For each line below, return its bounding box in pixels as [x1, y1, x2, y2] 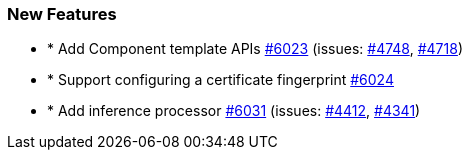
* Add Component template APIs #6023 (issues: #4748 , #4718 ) [47, 40, 464, 58]
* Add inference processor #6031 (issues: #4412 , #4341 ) [47, 102, 421, 120]
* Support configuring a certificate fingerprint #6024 [47, 71, 394, 89]
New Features [7, 4, 117, 24]
